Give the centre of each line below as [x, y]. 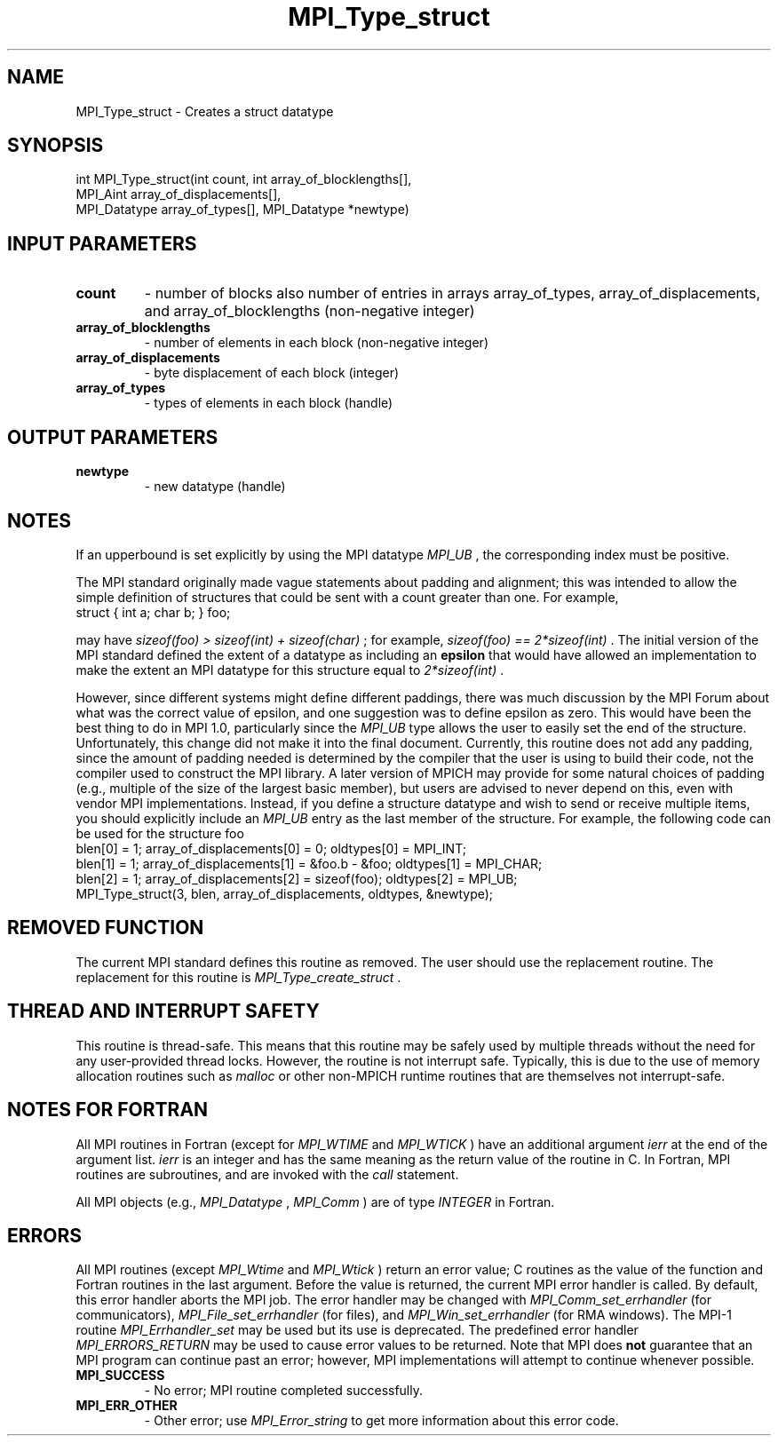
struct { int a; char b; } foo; [153, 612]
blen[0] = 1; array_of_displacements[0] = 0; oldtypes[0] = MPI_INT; [271, 848]
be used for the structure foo [160, 833]
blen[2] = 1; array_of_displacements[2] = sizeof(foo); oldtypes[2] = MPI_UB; [297, 878]
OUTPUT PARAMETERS [113, 437]
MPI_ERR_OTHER [127, 1406]
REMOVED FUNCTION [106, 928]
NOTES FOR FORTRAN [108, 1110]
